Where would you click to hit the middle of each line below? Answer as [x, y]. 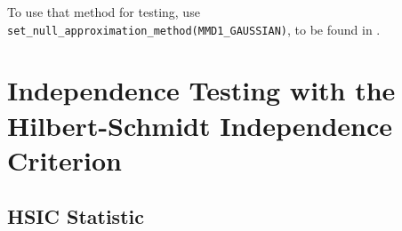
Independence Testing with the [201, 90]
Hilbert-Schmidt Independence [200, 125]
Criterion [64, 159]
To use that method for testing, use [104, 12]
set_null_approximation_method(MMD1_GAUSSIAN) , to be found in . [194, 29]
